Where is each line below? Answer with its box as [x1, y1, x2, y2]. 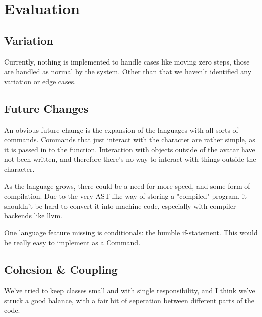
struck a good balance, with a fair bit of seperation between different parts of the [4, 295, 255, 305]
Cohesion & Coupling [4, 262, 118, 277]
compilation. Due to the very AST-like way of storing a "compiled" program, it [4, 191, 247, 201]
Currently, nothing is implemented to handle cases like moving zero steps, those [4, 56, 250, 67]
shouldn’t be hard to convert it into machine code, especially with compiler [4, 200, 236, 211]
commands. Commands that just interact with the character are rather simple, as [4, 134, 255, 145]
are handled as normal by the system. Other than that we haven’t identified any [4, 66, 252, 77]
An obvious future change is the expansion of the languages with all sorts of [4, 124, 238, 135]
